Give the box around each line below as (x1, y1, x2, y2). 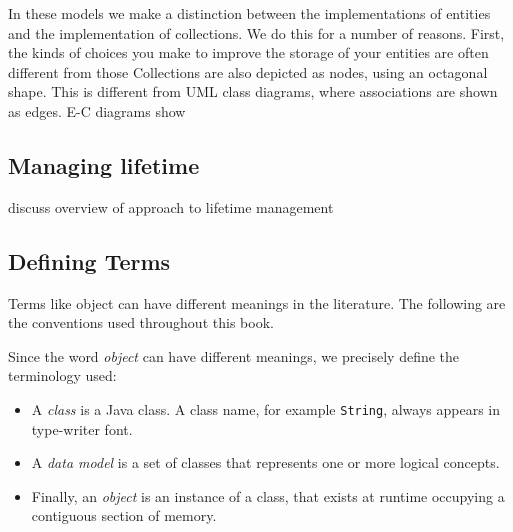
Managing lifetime (8, 149, 200, 180)
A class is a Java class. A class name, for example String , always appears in (31, 398, 501, 419)
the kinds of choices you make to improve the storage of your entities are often (8, 42, 489, 63)
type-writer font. (31, 418, 133, 439)
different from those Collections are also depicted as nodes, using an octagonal (8, 61, 488, 82)
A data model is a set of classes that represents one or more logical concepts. (31, 452, 500, 473)
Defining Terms (8, 245, 171, 276)
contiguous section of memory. (31, 505, 217, 526)
